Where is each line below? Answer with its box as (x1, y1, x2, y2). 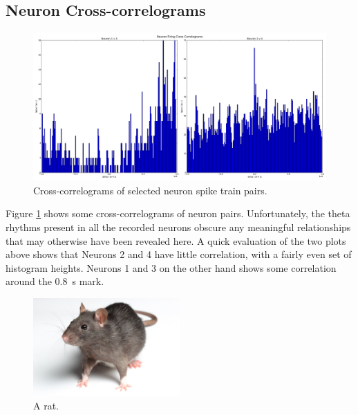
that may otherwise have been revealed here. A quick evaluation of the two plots (6, 233, 346, 248)
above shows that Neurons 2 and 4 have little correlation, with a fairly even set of (6, 247, 352, 261)
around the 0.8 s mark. (6, 274, 104, 288)
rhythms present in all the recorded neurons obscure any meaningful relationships (6, 220, 351, 234)
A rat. (33, 398, 59, 412)
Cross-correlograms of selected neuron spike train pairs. (33, 183, 267, 197)
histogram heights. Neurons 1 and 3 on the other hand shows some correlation (6, 260, 337, 275)
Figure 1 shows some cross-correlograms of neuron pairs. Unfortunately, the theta (6, 206, 350, 221)
